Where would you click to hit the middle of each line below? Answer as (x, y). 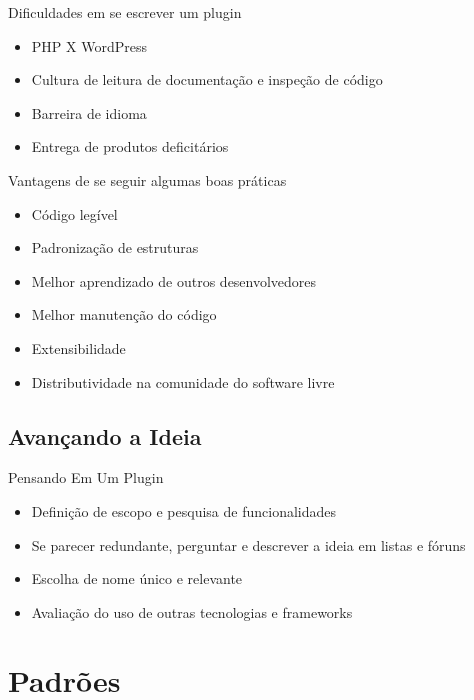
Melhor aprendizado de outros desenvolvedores (174, 280)
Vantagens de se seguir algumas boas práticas (147, 179)
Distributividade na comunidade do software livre (183, 381)
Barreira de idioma (89, 112)
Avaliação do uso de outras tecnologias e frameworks (192, 611)
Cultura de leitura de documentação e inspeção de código (207, 79)
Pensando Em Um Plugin (86, 477)
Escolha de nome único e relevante (137, 578)
